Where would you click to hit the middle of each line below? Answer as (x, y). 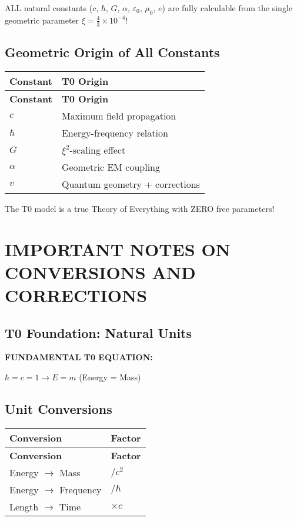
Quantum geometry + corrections (131, 184)
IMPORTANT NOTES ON (118, 249)
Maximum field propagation (119, 115)
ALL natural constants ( (49, 8)
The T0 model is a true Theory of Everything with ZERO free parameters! (140, 208)
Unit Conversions (59, 408)
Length (24, 506)
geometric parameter (42, 20)
